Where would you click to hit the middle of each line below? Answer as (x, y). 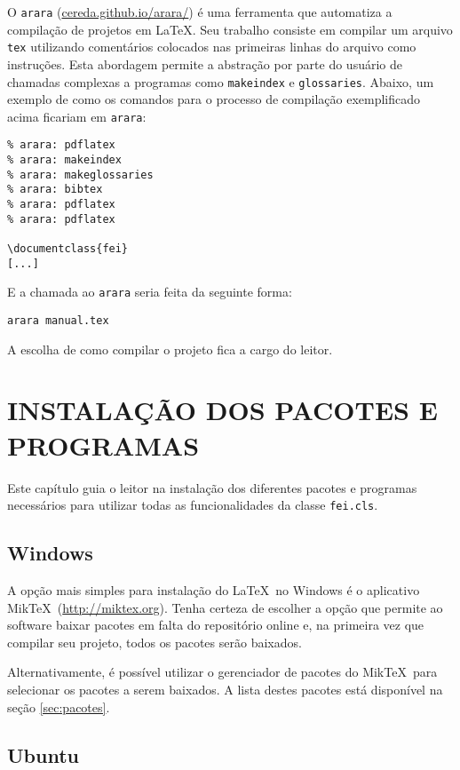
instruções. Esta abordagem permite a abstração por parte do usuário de (205, 64)
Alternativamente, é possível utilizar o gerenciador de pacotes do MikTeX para (222, 672)
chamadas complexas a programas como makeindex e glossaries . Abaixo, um (221, 81)
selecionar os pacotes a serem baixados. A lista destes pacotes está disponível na (225, 689)
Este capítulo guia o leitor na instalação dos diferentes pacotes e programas (212, 487)
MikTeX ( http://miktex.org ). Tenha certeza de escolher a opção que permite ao (225, 607)
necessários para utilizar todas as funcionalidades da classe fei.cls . (193, 505)
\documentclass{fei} (68, 249)
